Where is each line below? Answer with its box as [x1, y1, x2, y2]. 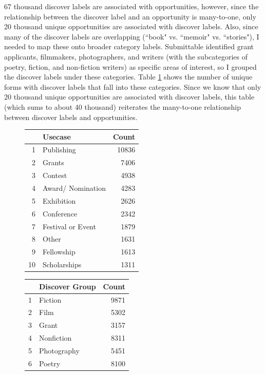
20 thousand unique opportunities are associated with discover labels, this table [4, 91, 255, 102]
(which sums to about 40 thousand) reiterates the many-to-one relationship [4, 101, 241, 112]
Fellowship [43, 246, 75, 257]
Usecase [43, 131, 71, 142]
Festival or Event [43, 221, 96, 231]
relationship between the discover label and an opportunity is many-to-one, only [4, 11, 256, 22]
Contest [43, 170, 67, 181]
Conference [43, 208, 78, 219]
